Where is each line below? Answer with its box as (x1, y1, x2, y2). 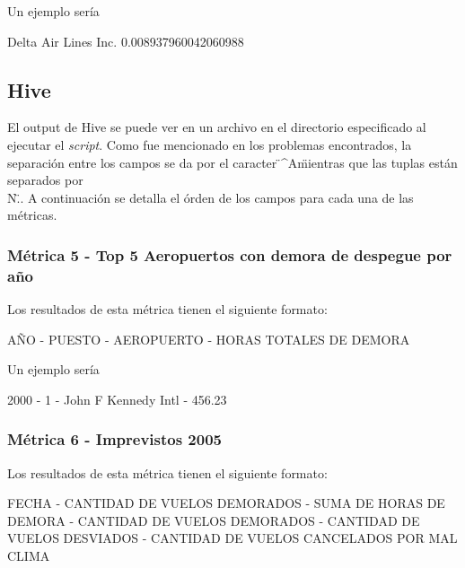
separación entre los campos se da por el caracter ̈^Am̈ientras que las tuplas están (7, 153, 458, 171)
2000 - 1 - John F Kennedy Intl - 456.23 (7, 389, 227, 408)
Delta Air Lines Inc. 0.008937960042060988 (7, 31, 244, 50)
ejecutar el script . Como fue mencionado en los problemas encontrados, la (7, 135, 412, 153)
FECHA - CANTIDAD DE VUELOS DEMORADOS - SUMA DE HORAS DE (7, 494, 445, 512)
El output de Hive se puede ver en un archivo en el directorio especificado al (7, 118, 426, 136)
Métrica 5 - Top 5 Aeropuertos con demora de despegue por (7, 243, 452, 266)
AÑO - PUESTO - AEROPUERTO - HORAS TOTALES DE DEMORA (7, 329, 410, 348)
